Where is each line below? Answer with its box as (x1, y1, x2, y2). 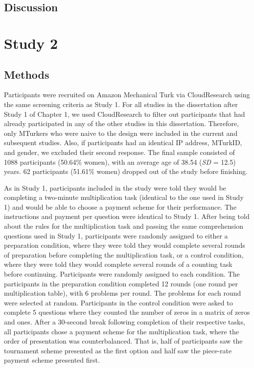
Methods (4, 66, 49, 82)
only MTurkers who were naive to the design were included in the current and (4, 128, 238, 138)
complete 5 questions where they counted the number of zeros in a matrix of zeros (4, 307, 250, 317)
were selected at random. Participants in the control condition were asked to (4, 297, 233, 307)
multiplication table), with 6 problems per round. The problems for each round (4, 288, 241, 298)
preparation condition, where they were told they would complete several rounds (4, 240, 245, 250)
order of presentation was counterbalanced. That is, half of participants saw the (4, 336, 243, 346)
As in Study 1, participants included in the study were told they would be (4, 182, 226, 193)
